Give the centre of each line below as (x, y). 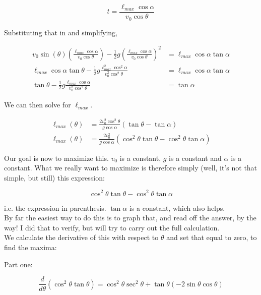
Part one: (18, 264)
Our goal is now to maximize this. (56, 158)
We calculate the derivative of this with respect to (81, 237)
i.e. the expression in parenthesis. (55, 208)
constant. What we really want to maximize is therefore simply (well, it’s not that (131, 168)
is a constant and (195, 158)
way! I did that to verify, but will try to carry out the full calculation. (112, 227)
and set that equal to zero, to (212, 237)
